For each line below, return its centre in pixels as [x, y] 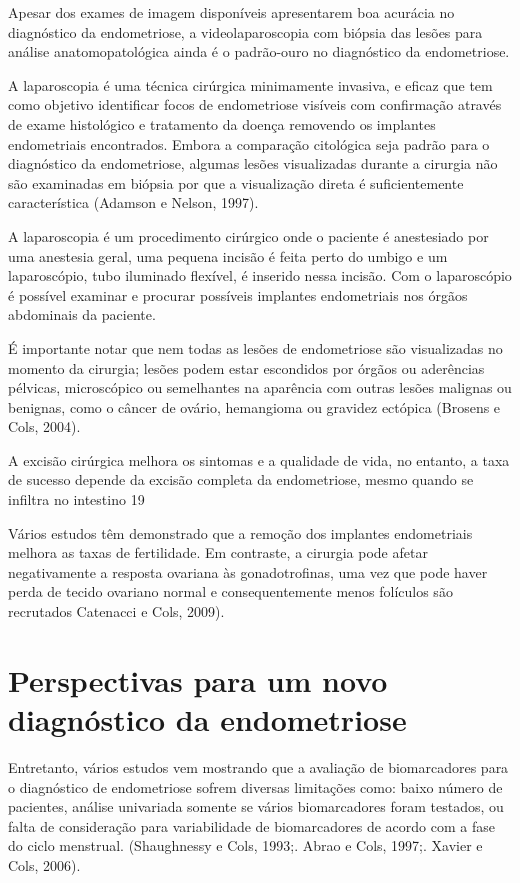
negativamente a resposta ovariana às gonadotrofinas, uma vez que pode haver [248, 571]
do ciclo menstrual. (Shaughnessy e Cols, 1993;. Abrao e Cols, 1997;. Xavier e [245, 845]
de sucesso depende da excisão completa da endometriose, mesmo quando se [241, 479]
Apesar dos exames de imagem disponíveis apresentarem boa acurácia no [231, 12]
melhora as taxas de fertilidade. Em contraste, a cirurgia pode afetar [218, 552]
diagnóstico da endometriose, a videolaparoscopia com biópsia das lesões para [245, 31]
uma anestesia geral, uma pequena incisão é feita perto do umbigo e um [228, 255]
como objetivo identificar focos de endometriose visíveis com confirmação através [255, 104]
